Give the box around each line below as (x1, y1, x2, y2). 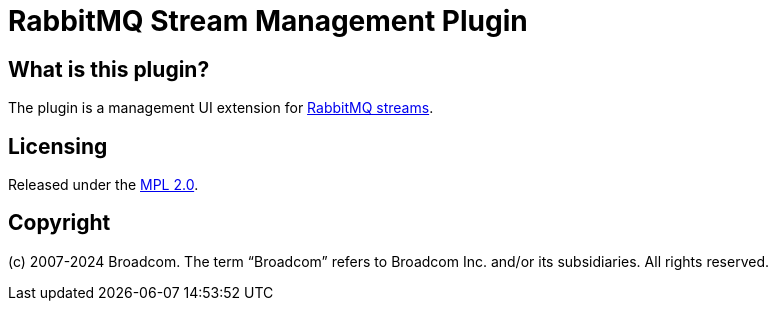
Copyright (8, 210, 111, 236)
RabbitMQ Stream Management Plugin (8, 4, 528, 38)
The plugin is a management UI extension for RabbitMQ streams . (8, 99, 434, 117)
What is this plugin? (8, 56, 210, 82)
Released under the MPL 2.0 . (8, 176, 199, 194)
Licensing (8, 133, 108, 159)
